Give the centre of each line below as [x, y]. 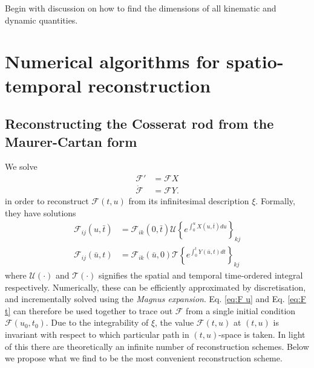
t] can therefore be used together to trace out [89, 310]
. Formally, [275, 201]
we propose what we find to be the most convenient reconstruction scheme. [144, 358]
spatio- [255, 61]
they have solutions [41, 212]
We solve [21, 166]
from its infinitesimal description [189, 201]
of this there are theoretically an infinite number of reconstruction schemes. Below [157, 346]
